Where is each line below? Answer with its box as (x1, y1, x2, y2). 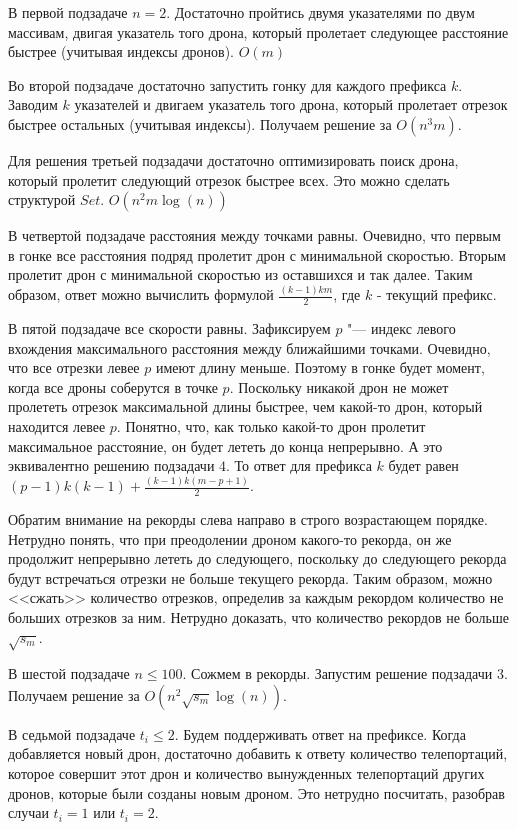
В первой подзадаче (8, 2, 128, 22)
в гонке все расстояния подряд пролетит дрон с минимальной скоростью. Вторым (8, 244, 506, 265)
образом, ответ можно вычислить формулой (8, 284, 274, 305)
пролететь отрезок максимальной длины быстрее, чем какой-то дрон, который (8, 396, 483, 417)
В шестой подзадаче (8, 663, 130, 684)
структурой (8, 189, 76, 210)
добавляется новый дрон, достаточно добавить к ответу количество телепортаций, (8, 743, 508, 764)
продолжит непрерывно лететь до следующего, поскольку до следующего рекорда (8, 548, 507, 569)
